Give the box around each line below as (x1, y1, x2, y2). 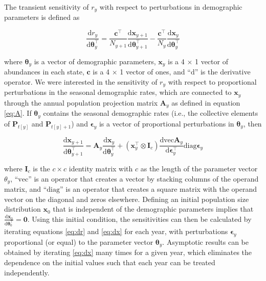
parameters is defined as (4, 12, 80, 22)
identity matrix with (69, 163, 133, 173)
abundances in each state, (4, 66, 84, 77)
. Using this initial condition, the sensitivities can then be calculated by (27, 213, 252, 224)
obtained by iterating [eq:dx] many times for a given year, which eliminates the (4, 247, 252, 258)
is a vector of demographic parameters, (34, 56, 156, 66)
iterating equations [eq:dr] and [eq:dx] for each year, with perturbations (4, 226, 228, 237)
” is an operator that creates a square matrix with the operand (59, 184, 257, 194)
